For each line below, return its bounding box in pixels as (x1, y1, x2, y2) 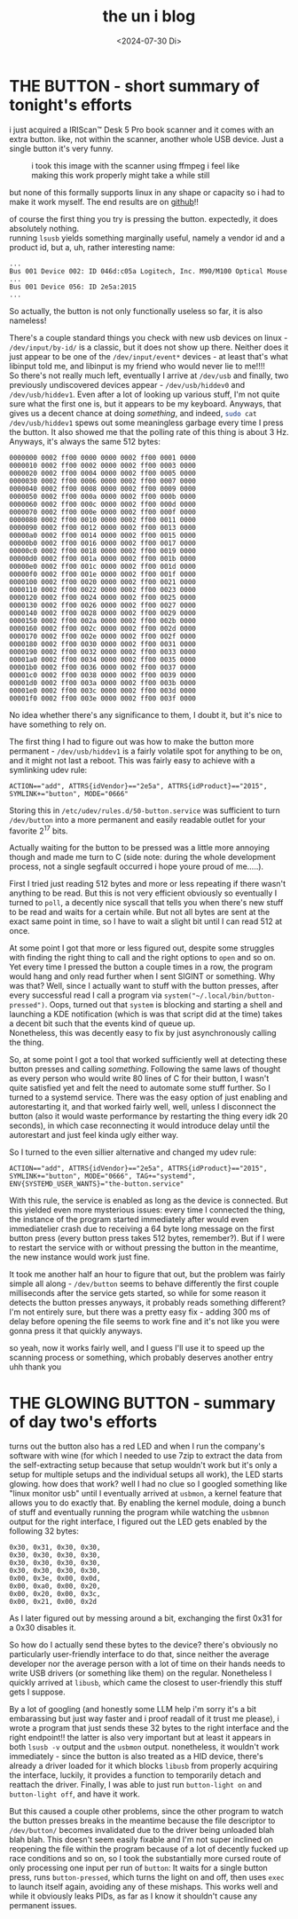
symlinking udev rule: (9, 764, 88, 775)
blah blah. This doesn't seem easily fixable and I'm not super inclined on (9, 1835, 273, 1845)
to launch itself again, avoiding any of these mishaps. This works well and (9, 1882, 278, 1892)
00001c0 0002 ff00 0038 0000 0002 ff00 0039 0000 (9, 670, 197, 680)
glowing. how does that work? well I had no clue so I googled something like (9, 1479, 287, 1489)
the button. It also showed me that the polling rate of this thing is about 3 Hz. (9, 426, 290, 437)
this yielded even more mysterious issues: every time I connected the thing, (9, 1204, 286, 1215)
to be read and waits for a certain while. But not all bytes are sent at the (9, 907, 271, 918)
